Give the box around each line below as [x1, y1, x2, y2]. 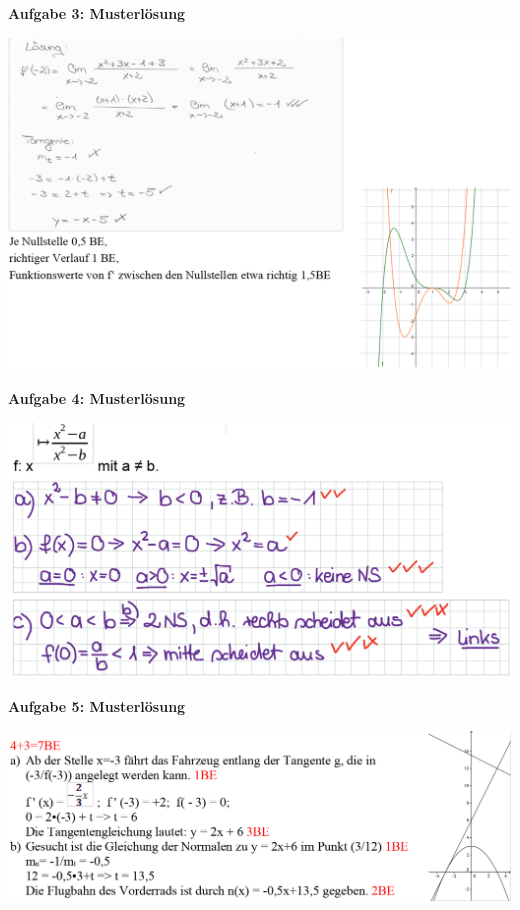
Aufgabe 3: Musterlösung [8, 3, 186, 23]
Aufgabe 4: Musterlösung [8, 387, 186, 408]
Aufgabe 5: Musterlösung [8, 695, 186, 716]
